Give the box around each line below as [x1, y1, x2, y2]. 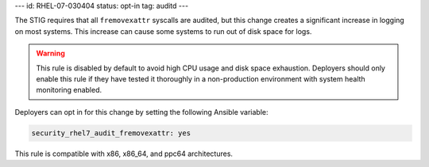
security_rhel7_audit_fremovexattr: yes [31, 128, 191, 138]
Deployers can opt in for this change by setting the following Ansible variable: [14, 107, 269, 116]
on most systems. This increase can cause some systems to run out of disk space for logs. [14, 26, 312, 36]
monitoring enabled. [36, 85, 102, 95]
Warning [36, 48, 65, 59]
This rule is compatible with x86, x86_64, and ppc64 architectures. [14, 149, 234, 158]
